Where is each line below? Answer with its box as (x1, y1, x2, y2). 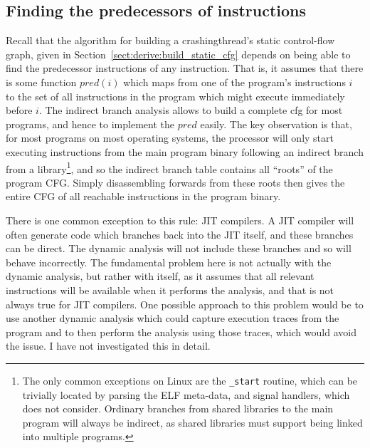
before (6, 103, 33, 118)
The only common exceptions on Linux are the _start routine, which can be (22, 373, 358, 387)
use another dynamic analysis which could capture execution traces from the (6, 311, 339, 325)
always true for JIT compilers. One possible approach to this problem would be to (6, 296, 364, 311)
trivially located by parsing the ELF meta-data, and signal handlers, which (22, 387, 350, 402)
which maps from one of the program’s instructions (123, 74, 346, 89)
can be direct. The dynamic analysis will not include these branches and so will (6, 241, 351, 256)
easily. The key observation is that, (200, 116, 352, 131)
